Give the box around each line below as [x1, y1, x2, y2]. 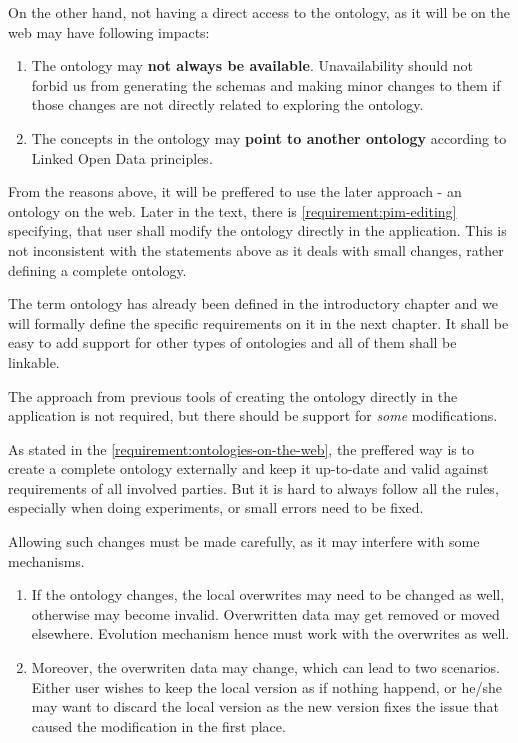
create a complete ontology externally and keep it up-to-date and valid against [8, 458, 489, 479]
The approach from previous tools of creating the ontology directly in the [8, 385, 458, 406]
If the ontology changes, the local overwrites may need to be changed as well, [31, 584, 505, 605]
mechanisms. [8, 550, 85, 571]
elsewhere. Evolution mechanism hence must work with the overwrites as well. [31, 623, 510, 644]
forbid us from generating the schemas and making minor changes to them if [31, 74, 501, 95]
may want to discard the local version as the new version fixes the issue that [31, 696, 500, 717]
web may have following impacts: [8, 21, 210, 42]
